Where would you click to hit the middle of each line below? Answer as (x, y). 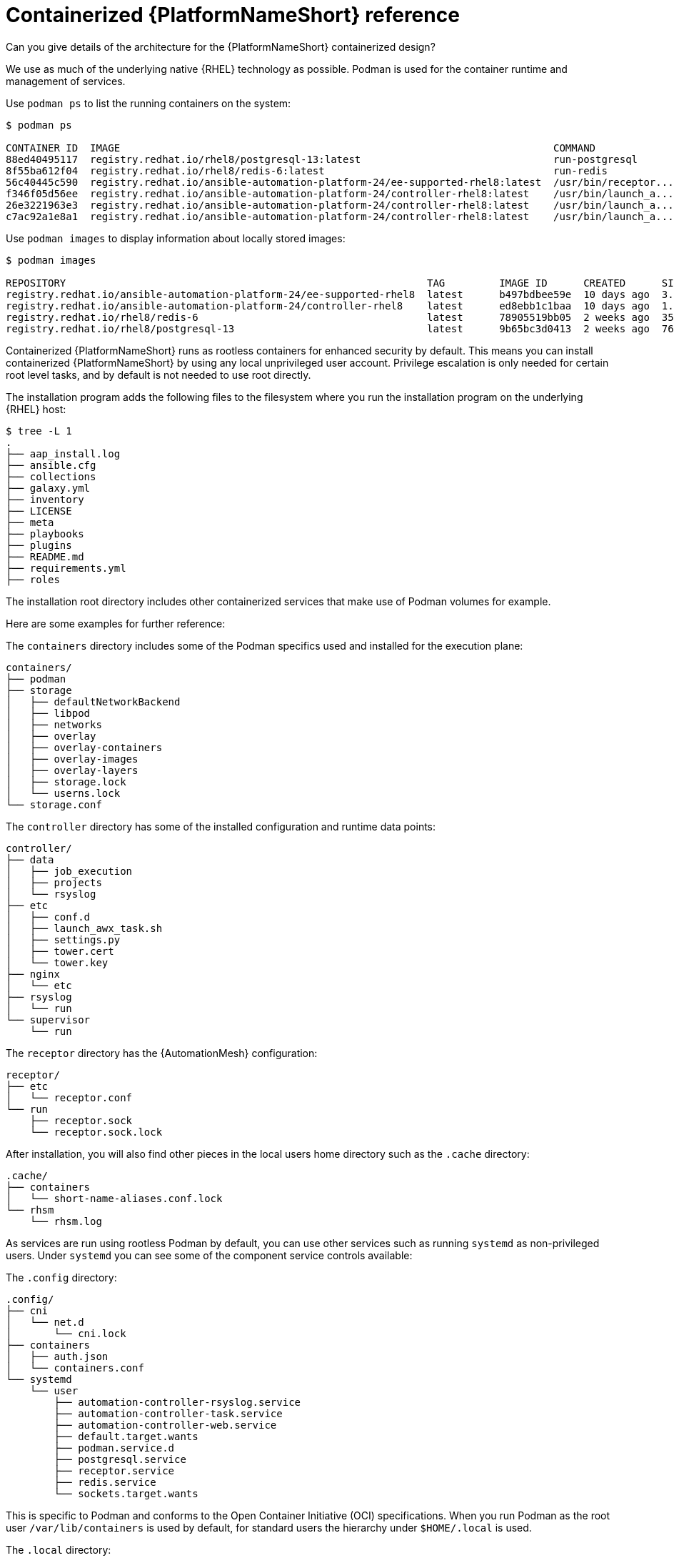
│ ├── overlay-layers (72, 770)
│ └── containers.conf (75, 1368)
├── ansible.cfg (51, 465)
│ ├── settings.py (63, 939)
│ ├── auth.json (57, 1356)
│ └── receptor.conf (69, 1097)
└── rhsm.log (66, 1221)
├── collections (51, 476)
